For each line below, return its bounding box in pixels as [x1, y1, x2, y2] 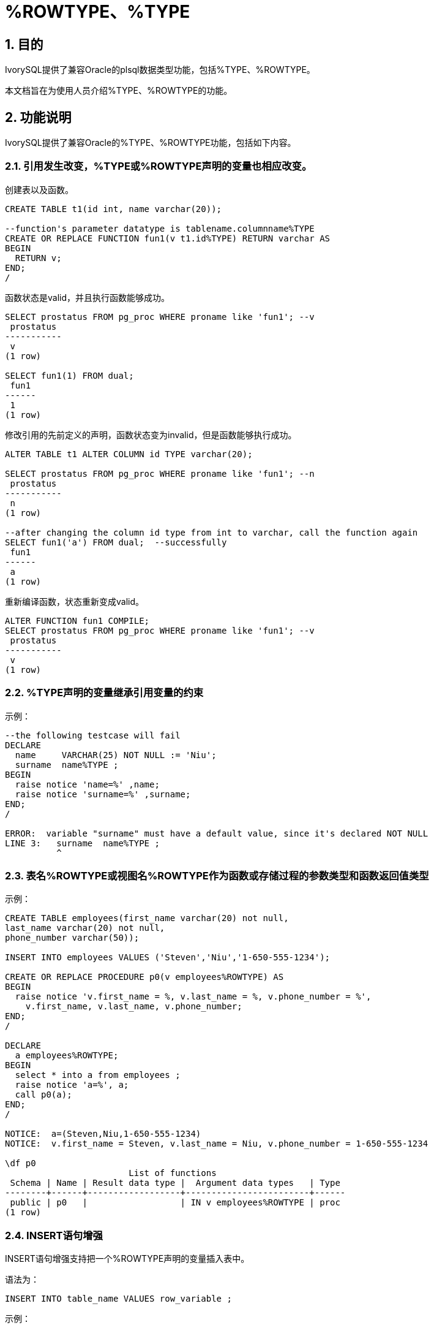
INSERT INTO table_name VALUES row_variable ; [5, 1294, 232, 1304]
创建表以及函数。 [5, 184, 73, 195]
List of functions [129, 1168, 217, 1178]
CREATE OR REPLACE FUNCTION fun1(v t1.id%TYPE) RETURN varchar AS [5, 233, 331, 243]
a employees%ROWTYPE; [15, 1050, 119, 1061]
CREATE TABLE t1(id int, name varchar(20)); [5, 203, 222, 214]
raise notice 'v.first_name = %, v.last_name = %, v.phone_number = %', [15, 992, 372, 1002]
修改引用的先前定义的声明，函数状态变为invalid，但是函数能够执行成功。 [5, 429, 297, 440]
